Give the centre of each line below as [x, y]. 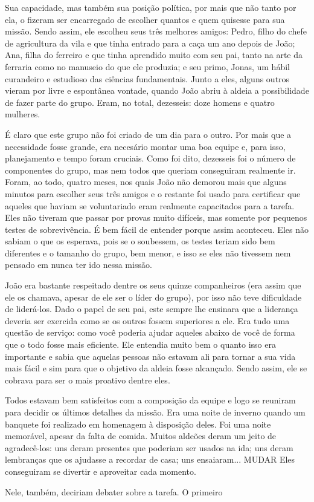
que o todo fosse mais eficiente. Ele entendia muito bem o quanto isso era [140, 344]
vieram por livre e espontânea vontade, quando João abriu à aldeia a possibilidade [157, 90]
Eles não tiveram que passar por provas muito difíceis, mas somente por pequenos [156, 217]
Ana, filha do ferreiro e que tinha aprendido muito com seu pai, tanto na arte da [154, 55]
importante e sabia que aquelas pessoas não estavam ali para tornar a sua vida [150, 356]
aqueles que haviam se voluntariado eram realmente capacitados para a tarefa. [150, 205]
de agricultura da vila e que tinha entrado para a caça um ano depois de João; [150, 43]
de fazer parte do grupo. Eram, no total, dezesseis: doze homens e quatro [140, 102]
